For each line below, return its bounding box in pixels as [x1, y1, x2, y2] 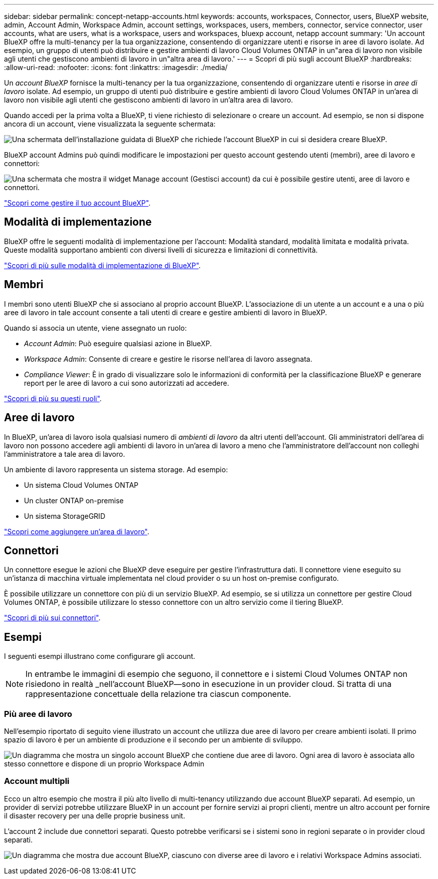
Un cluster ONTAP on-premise [24, 496, 124, 505]
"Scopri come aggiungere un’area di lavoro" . [4, 527, 149, 536]
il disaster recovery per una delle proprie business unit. [4, 811, 185, 820]
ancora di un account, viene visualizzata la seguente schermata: [4, 120, 216, 128]
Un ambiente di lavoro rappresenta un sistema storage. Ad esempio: [4, 465, 228, 474]
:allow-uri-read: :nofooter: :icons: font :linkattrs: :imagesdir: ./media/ [4, 63, 228, 72]
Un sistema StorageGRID [24, 511, 105, 520]
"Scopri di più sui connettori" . [4, 613, 101, 622]
